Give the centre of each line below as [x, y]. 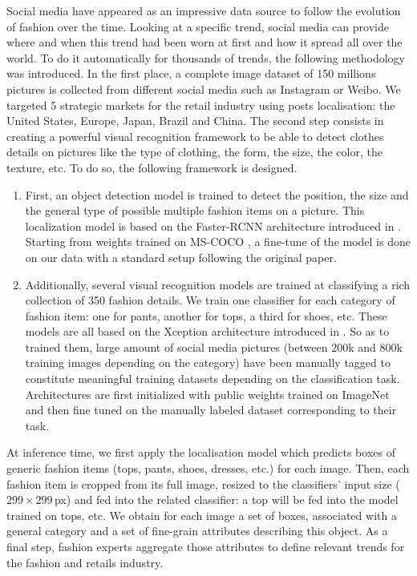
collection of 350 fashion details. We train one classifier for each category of [210, 300]
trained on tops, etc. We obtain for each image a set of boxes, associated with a [202, 515]
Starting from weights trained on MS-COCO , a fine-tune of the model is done [218, 242]
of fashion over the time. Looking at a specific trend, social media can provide [198, 26]
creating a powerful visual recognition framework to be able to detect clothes [195, 136]
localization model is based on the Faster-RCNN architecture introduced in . [213, 226]
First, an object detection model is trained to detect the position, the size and [217, 194]
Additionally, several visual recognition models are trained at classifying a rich [218, 284]
